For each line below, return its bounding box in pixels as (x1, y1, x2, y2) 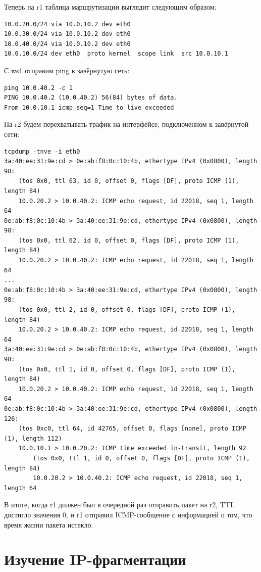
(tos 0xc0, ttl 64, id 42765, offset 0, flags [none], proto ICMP (18, 425, 246, 433)
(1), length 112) (4, 435, 62, 442)
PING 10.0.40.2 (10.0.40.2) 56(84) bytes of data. (4, 94, 178, 102)
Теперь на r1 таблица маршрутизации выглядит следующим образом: (4, 2, 217, 12)
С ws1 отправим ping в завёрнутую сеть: (4, 65, 130, 75)
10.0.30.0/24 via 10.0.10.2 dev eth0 (4, 30, 131, 38)
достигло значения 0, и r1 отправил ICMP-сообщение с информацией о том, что (4, 509, 252, 519)
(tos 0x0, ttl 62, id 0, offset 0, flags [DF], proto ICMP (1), (18, 236, 239, 244)
